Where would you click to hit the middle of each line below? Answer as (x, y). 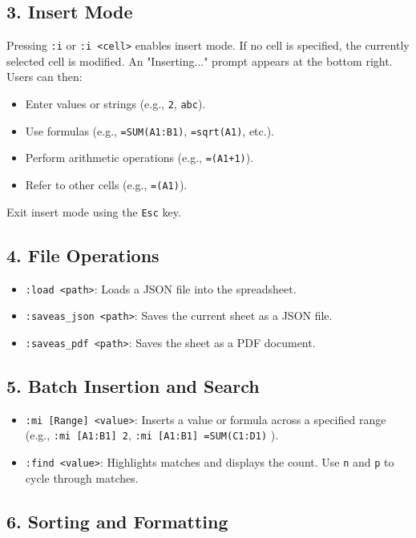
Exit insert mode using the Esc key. (94, 211)
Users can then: (44, 77)
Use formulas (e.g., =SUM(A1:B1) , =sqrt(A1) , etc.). (150, 130)
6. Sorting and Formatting (117, 521)
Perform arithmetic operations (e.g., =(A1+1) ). (139, 158)
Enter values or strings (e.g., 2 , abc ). (115, 104)
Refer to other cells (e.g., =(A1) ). (106, 185)
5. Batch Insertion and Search (133, 385)
